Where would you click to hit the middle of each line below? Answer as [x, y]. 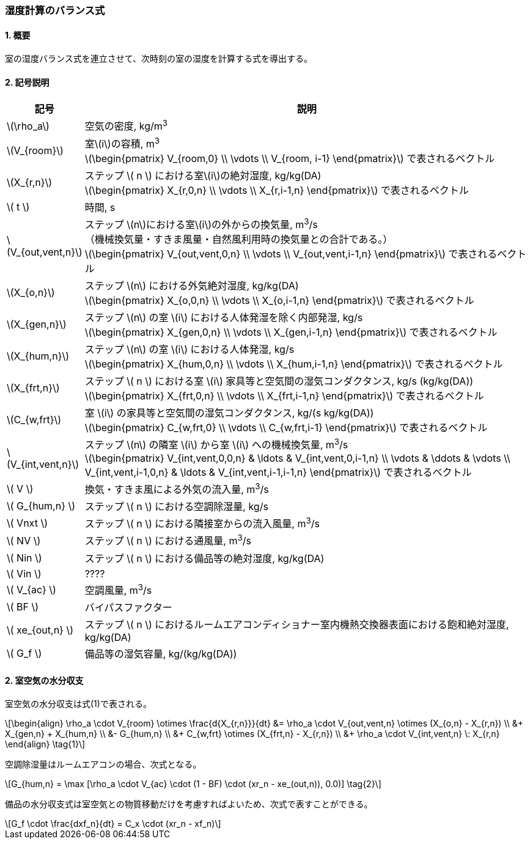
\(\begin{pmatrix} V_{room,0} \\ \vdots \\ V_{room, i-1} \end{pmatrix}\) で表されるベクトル [290, 159]
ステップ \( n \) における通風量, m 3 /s [168, 540]
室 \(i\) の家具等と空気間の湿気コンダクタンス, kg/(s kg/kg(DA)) [229, 413]
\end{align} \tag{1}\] [45, 744]
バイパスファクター [128, 608]
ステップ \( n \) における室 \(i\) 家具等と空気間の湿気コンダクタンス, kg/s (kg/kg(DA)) [279, 381]
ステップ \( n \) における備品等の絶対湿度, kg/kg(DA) [204, 558]
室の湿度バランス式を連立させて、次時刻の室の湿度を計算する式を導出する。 [159, 59]
